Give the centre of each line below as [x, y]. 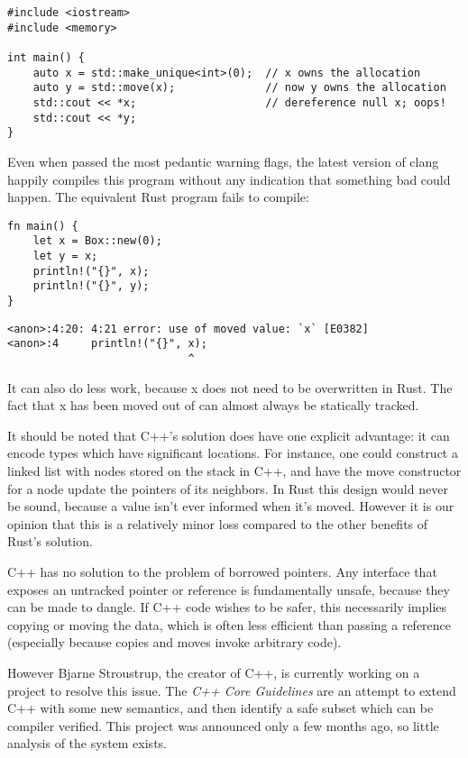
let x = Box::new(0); [97, 241]
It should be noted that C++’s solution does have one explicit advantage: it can [229, 435]
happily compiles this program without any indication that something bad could [229, 179]
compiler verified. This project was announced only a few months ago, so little [223, 725]
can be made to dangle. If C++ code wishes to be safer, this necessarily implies [227, 607]
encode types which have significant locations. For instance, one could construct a [233, 453]
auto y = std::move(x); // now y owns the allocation [239, 88]
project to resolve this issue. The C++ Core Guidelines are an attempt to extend [232, 690]
